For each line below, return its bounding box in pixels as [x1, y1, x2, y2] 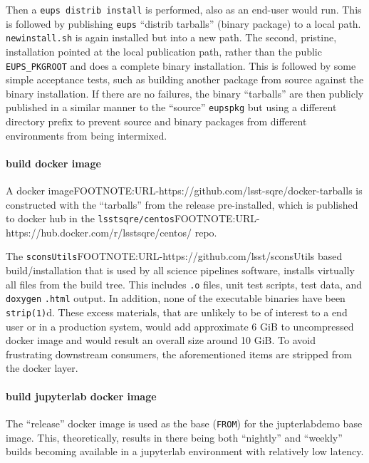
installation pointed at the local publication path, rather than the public [6, 43, 322, 58]
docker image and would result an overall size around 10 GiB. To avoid [6, 333, 316, 348]
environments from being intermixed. [6, 128, 167, 142]
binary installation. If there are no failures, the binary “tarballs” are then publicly [6, 85, 364, 100]
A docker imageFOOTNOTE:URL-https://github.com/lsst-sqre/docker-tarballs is [6, 183, 363, 198]
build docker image [6, 155, 101, 170]
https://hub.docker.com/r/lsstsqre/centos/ [6, 224, 192, 239]
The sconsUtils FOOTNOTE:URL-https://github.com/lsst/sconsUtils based [6, 249, 343, 264]
